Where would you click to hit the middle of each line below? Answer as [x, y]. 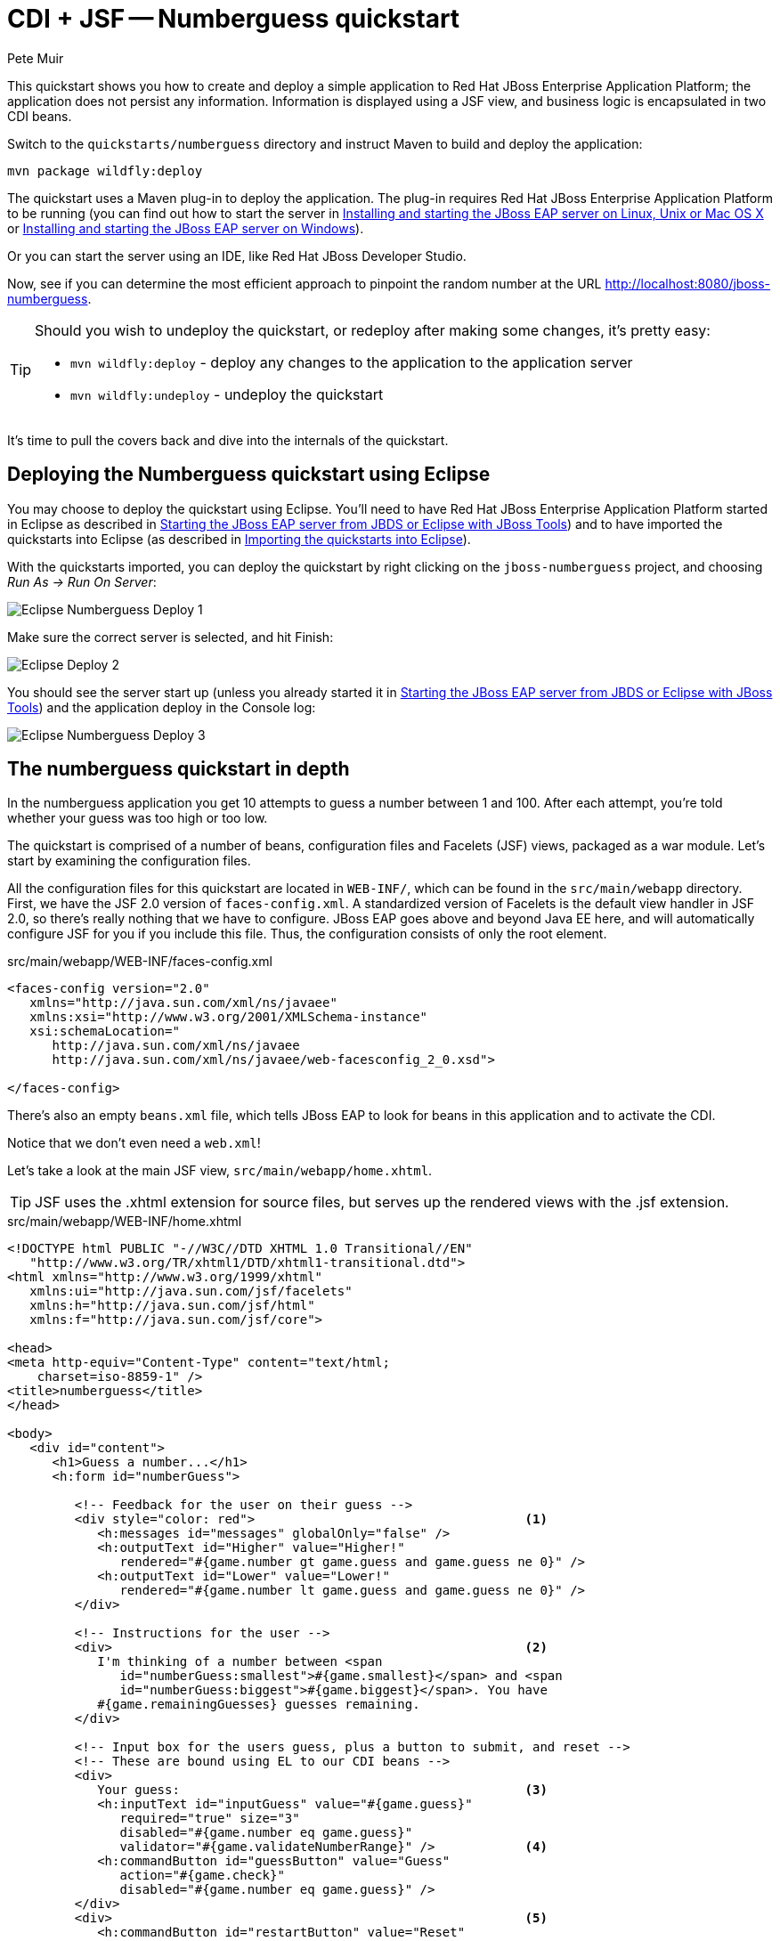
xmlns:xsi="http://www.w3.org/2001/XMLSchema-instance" [229, 1017]
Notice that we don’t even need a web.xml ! [134, 1143]
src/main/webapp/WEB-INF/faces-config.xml [140, 962]
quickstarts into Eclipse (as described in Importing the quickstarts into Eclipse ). [239, 539]
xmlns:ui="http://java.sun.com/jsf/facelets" [191, 1291]
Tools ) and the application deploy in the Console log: [162, 707]
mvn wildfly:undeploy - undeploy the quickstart [227, 394]
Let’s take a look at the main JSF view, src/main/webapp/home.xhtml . [220, 1171]
